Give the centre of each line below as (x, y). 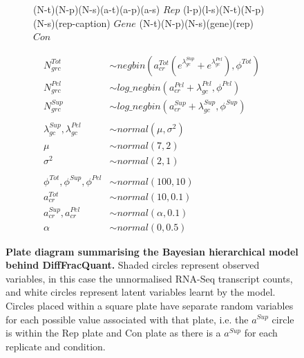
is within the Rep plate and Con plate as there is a (113, 333)
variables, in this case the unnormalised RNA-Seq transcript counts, (149, 278)
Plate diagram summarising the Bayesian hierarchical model (152, 251)
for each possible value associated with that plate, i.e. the (127, 319)
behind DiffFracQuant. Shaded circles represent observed (133, 265)
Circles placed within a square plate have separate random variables (150, 305)
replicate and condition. (56, 346)
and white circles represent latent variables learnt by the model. (141, 292)
